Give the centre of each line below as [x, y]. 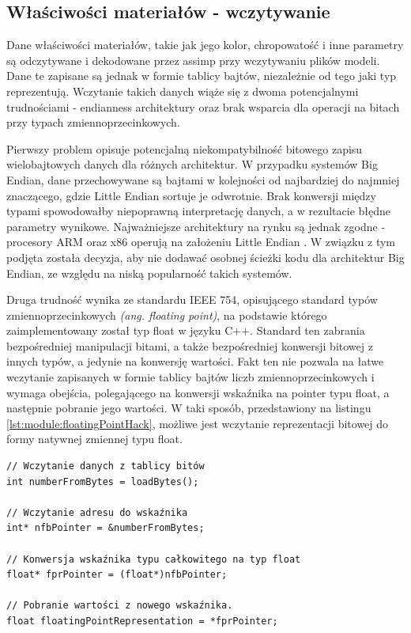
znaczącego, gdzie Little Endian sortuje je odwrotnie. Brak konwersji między [191, 195]
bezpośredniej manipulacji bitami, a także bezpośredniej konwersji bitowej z [190, 345]
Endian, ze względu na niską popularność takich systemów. [149, 273]
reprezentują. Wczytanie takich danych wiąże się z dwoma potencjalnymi [183, 91]
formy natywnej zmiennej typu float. [94, 439]
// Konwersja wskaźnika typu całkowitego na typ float [154, 559]
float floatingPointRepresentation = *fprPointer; [142, 621]
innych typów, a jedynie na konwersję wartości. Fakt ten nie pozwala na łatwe [195, 361]
